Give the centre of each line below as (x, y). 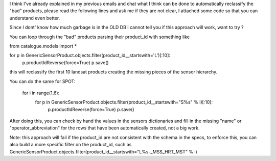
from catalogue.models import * (43, 46)
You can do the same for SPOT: (42, 81)
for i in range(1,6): (41, 93)
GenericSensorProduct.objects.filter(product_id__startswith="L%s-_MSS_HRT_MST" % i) (103, 152)
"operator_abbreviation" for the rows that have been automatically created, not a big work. (105, 128)
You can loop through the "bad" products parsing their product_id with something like (100, 37)
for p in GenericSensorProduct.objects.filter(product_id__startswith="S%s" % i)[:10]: (124, 102)
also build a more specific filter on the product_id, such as (71, 145)
